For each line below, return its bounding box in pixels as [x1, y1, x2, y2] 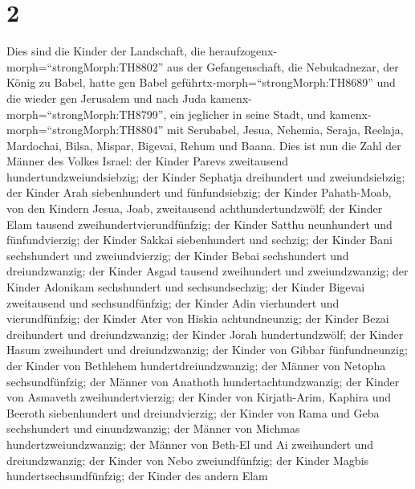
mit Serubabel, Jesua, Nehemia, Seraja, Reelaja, [167, 121, 404, 138]
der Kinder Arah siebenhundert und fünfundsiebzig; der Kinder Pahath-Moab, [6, 184, 392, 201]
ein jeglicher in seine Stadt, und [170, 105, 326, 122]
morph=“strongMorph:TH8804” [6, 121, 164, 138]
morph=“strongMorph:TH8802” [6, 58, 164, 75]
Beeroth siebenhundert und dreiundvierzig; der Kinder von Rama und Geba [6, 404, 380, 421]
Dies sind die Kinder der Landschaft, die [6, 43, 205, 59]
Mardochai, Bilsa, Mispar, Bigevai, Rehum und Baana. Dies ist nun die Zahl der [6, 137, 401, 153]
